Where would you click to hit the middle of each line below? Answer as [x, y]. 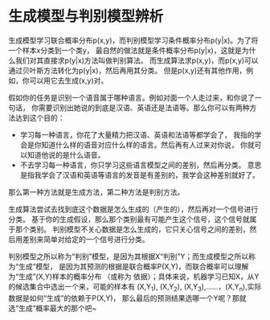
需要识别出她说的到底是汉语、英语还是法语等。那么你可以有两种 [144, 107]
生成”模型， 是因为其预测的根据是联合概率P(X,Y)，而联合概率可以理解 [134, 266]
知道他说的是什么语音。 [66, 154]
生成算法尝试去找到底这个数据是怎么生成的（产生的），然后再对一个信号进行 [133, 209]
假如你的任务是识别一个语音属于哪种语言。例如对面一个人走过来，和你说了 [131, 97]
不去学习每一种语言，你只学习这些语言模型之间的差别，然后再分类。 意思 [141, 165]
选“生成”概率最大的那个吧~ [53, 308]
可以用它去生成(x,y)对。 [69, 80]
